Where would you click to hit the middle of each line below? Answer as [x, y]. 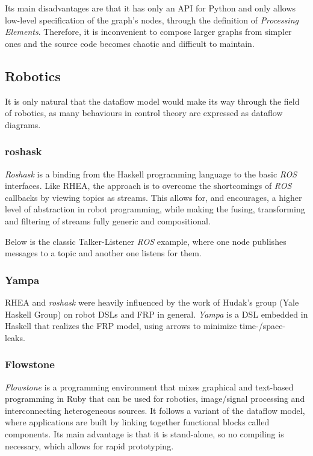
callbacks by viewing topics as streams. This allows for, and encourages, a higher [153, 197]
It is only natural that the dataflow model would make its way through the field [152, 101]
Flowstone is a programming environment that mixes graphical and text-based [149, 387]
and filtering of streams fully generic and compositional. [108, 220]
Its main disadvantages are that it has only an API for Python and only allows [150, 8]
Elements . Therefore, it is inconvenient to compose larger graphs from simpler [148, 32]
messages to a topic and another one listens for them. [103, 253]
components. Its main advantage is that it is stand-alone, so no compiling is [144, 433]
